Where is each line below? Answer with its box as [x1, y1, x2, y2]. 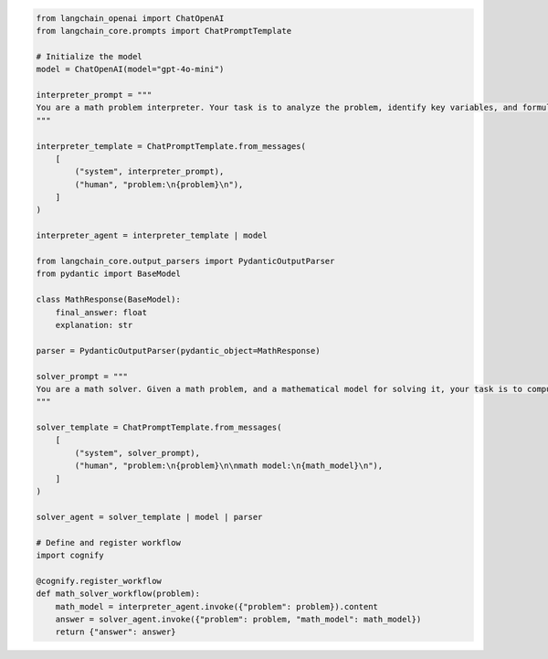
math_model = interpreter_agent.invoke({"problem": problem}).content [55, 601, 379, 611]
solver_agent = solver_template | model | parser [36, 512, 263, 522]
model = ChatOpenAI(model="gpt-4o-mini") [36, 64, 225, 75]
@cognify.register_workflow [36, 576, 162, 586]
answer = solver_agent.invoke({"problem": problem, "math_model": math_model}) [55, 613, 422, 624]
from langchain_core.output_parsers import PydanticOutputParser [36, 256, 335, 267]
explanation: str [55, 320, 133, 330]
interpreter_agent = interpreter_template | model [36, 230, 269, 241]
